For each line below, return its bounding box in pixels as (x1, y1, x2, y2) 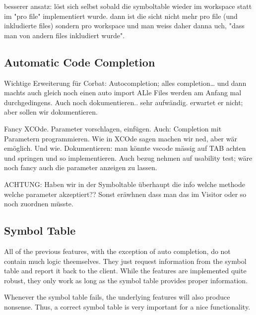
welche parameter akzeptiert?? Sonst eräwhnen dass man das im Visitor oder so (4, 189, 247, 199)
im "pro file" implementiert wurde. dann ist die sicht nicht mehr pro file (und (4, 10, 238, 21)
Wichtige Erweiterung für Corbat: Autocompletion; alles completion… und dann (4, 77, 247, 88)
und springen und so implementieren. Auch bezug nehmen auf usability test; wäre (4, 152, 253, 163)
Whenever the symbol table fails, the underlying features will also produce (4, 292, 230, 302)
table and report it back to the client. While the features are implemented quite (4, 265, 247, 276)
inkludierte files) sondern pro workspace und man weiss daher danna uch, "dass (4, 20, 245, 31)
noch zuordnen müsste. (4, 198, 73, 209)
